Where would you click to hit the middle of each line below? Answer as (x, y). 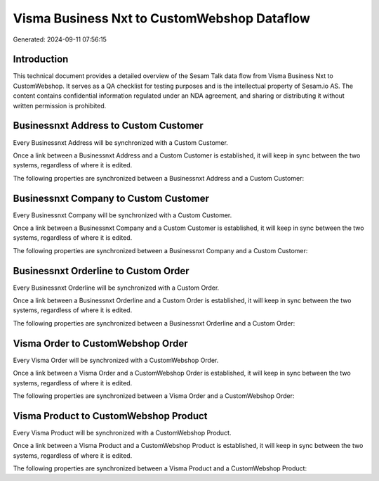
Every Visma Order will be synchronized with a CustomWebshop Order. (116, 360)
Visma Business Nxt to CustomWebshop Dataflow (161, 18)
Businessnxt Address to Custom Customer (108, 126)
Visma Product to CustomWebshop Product (110, 416)
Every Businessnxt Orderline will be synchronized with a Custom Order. (116, 288)
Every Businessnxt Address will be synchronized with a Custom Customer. (120, 142)
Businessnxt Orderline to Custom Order (101, 271)
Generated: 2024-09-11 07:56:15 (60, 39)
